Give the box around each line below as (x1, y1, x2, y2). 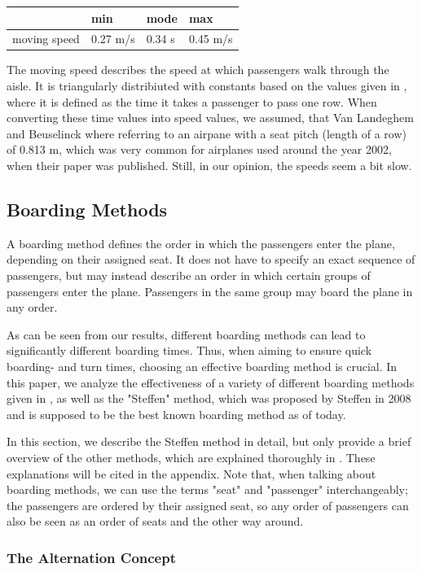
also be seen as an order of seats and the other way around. (7, 513, 304, 530)
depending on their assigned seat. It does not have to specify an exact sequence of (7, 251, 415, 268)
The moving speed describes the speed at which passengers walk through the (7, 61, 389, 78)
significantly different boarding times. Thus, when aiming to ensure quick (7, 342, 372, 359)
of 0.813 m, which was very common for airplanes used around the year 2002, (7, 141, 392, 158)
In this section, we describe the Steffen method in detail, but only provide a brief (7, 433, 411, 450)
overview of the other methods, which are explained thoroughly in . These (7, 448, 376, 465)
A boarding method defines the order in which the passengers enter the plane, (7, 234, 395, 251)
